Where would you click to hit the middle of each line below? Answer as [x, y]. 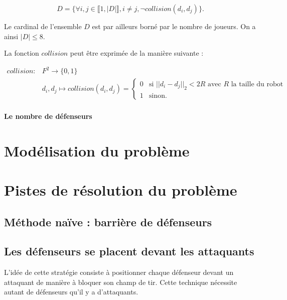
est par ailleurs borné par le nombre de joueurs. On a [174, 26]
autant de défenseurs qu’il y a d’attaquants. [71, 292]
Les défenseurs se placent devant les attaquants [129, 251]
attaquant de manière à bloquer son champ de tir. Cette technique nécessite [121, 282]
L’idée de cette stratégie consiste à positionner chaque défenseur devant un [119, 272]
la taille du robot [257, 84]
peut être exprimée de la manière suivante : [137, 53]
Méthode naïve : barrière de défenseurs [108, 221]
